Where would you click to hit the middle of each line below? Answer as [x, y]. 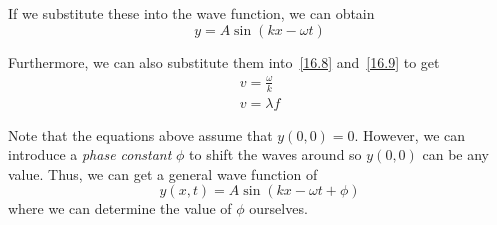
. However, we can [410, 134]
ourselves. [278, 208]
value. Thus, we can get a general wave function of [163, 173]
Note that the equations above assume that [140, 134]
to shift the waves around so [275, 154]
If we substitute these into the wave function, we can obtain [191, 13]
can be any [456, 154]
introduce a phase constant [90, 154]
